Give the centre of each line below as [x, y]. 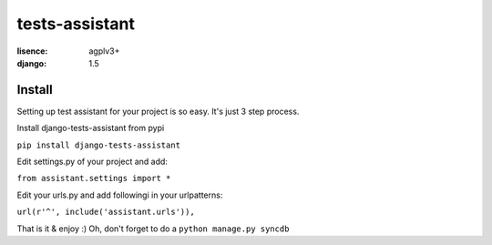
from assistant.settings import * [94, 179]
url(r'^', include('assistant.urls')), [106, 212]
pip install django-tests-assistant [99, 145]
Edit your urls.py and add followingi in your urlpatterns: [120, 195]
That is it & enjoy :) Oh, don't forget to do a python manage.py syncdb [153, 229]
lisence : [32, 51]
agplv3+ [104, 51]
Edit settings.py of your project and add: [92, 162]
